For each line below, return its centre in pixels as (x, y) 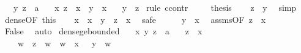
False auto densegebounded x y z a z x (103, 31)
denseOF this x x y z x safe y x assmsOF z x (135, 19)
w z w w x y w (64, 42)
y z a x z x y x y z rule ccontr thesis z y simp (155, 7)
